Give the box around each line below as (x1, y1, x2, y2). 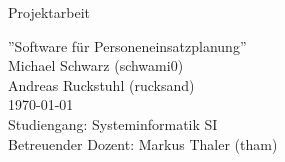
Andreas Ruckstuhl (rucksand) (8, 74, 195, 95)
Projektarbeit (8, 2, 90, 22)
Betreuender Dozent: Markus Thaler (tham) (8, 133, 278, 154)
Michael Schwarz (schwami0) (8, 55, 184, 76)
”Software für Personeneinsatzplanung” (8, 35, 247, 56)
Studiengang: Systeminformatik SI (8, 113, 218, 134)
